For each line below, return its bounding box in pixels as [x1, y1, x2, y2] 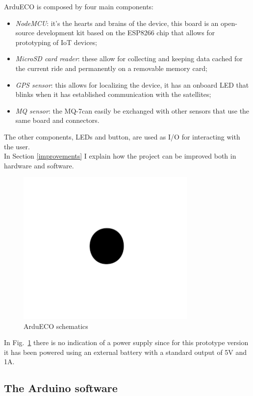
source [15, 27, 35, 38]
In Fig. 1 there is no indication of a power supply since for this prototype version [4, 337, 249, 348]
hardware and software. [4, 160, 74, 170]
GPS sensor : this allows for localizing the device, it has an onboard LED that [15, 79, 249, 90]
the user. [4, 141, 30, 151]
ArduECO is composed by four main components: [4, 1, 154, 11]
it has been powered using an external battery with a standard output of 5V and [4, 347, 247, 357]
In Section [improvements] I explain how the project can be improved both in [4, 151, 236, 161]
